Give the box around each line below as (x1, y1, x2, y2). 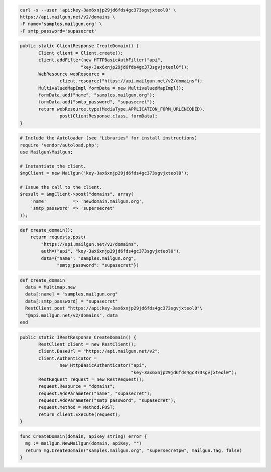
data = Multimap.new (25, 284, 76, 290)
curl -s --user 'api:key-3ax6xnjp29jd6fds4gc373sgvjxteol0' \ (20, 7, 176, 13)
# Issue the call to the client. (20, 184, 102, 190)
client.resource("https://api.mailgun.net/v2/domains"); (59, 78, 203, 84)
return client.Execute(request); (38, 411, 120, 417)
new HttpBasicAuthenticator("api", (59, 363, 148, 368)
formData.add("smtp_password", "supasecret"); (38, 99, 155, 105)
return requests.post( (30, 234, 86, 240)
